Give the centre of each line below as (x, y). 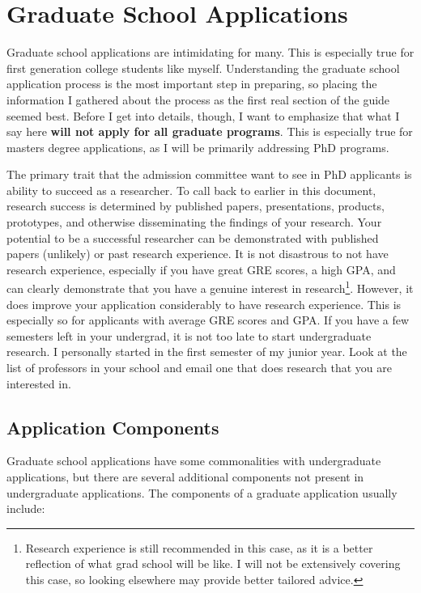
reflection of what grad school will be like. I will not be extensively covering (213, 563)
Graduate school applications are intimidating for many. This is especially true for (210, 52)
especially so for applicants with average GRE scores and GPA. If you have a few (208, 320)
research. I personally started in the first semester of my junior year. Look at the (207, 352)
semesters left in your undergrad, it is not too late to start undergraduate (189, 335)
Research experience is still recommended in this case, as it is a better (199, 547)
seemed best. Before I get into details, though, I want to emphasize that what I (203, 115)
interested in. (39, 383)
